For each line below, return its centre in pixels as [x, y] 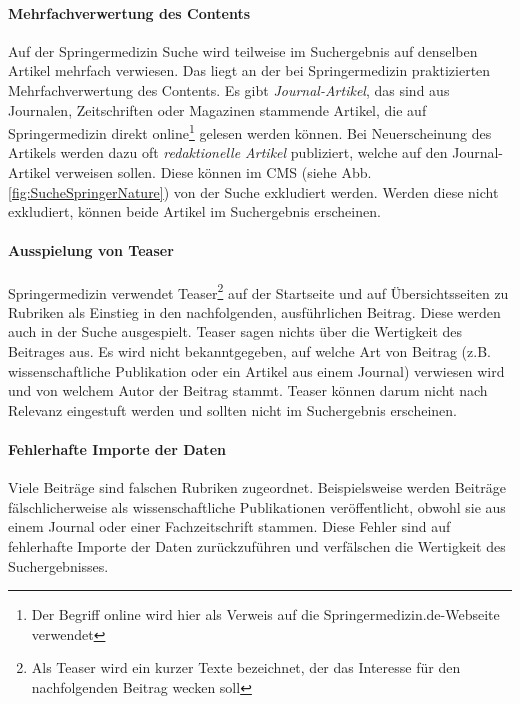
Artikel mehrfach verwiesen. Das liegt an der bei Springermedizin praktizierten [249, 70]
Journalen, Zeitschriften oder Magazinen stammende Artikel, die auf [217, 109]
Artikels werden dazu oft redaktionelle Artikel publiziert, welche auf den [228, 152]
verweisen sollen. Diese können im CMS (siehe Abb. [213, 172]
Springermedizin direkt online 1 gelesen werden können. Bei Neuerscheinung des [250, 131]
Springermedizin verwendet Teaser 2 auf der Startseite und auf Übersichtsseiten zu [258, 291]
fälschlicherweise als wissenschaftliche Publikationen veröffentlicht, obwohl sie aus [257, 506]
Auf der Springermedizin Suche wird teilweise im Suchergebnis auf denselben [243, 50]
